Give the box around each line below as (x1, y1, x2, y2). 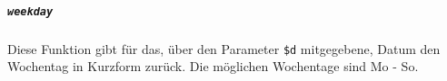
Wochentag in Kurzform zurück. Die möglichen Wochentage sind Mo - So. (7, 57, 419, 76)
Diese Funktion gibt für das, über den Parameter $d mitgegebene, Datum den (7, 39, 441, 58)
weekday (7, 4, 54, 18)
